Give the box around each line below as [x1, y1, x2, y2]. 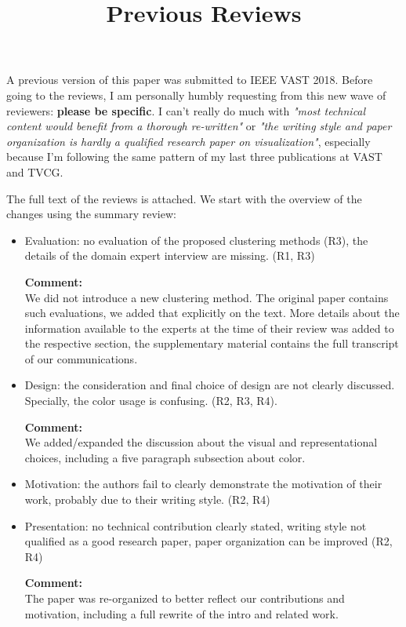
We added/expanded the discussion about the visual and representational [24, 434, 378, 450]
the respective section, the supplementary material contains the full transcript [24, 335, 399, 352]
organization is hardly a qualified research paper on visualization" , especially [6, 133, 371, 149]
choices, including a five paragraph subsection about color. [24, 449, 306, 465]
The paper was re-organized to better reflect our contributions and [24, 590, 345, 606]
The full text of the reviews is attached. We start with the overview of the [6, 190, 362, 206]
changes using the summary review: [6, 206, 176, 222]
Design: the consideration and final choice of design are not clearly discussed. [24, 377, 395, 393]
